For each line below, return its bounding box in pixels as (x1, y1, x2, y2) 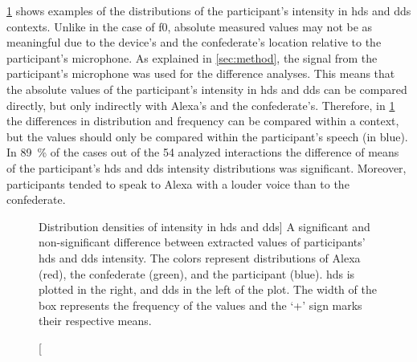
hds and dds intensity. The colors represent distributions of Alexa (39, 249, 361, 266)
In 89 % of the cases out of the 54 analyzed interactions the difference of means (6, 144, 399, 161)
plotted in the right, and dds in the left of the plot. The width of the (39, 281, 377, 298)
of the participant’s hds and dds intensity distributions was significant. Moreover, (6, 159, 407, 176)
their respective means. (39, 312, 152, 329)
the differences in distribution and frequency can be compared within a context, (6, 112, 399, 129)
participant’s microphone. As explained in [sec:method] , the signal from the (6, 49, 378, 66)
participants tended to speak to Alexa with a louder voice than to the (6, 175, 350, 192)
